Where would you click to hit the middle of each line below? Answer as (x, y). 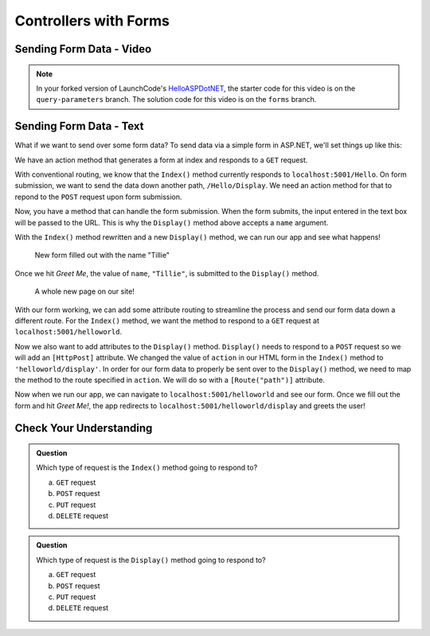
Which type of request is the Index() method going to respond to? (147, 468)
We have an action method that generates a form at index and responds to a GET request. (161, 160)
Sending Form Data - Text (79, 126)
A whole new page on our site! (84, 291)
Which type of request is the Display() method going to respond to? (151, 560)
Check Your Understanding (84, 429)
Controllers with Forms (92, 21)
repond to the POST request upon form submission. (98, 197)
